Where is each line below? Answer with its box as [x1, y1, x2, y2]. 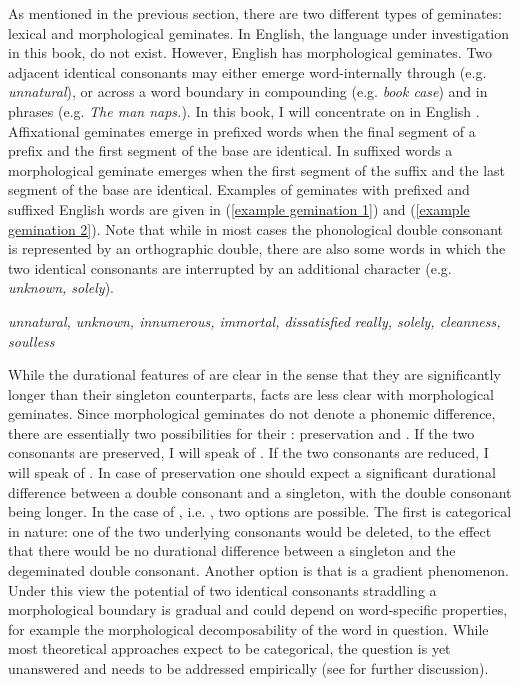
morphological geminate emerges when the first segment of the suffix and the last [8, 159, 506, 180]
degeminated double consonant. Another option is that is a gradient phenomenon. [8, 560, 509, 581]
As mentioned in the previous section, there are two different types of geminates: [8, 3, 502, 23]
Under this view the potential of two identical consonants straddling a [8, 579, 437, 600]
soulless [8, 330, 55, 351]
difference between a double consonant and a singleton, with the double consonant [8, 481, 512, 502]
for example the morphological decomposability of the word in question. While [8, 618, 489, 639]
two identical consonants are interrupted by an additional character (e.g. [8, 257, 452, 278]
